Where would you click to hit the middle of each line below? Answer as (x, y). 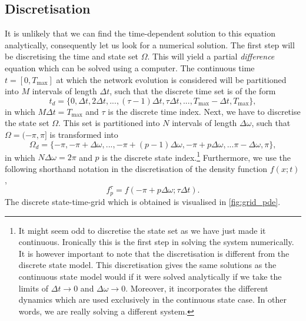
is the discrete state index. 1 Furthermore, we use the (197, 156)
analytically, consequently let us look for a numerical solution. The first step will (150, 44)
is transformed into (84, 134)
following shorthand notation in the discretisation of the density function (136, 168)
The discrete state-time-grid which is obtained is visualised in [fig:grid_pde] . (143, 201)
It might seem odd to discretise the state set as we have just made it (142, 230)
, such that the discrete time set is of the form (193, 91)
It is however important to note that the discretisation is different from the (154, 253)
